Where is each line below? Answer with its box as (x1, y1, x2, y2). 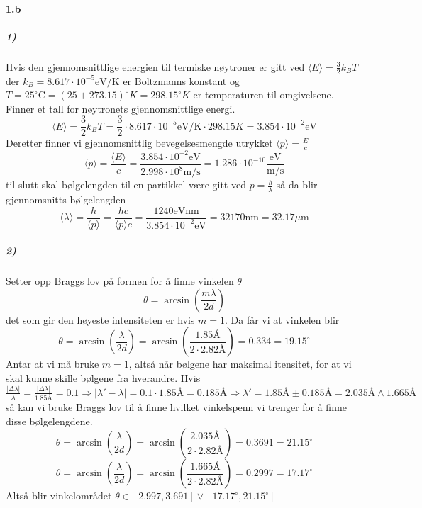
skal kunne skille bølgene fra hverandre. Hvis (6, 370, 201, 385)
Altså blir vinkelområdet (6, 488, 112, 503)
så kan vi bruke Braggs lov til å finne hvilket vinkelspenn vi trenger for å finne (6, 400, 347, 414)
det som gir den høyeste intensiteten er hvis (6, 312, 195, 327)
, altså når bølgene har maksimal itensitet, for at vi (128, 356, 352, 371)
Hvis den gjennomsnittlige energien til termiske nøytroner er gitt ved (6, 59, 305, 74)
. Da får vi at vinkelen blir (224, 312, 340, 327)
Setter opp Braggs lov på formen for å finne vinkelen (6, 273, 234, 288)
